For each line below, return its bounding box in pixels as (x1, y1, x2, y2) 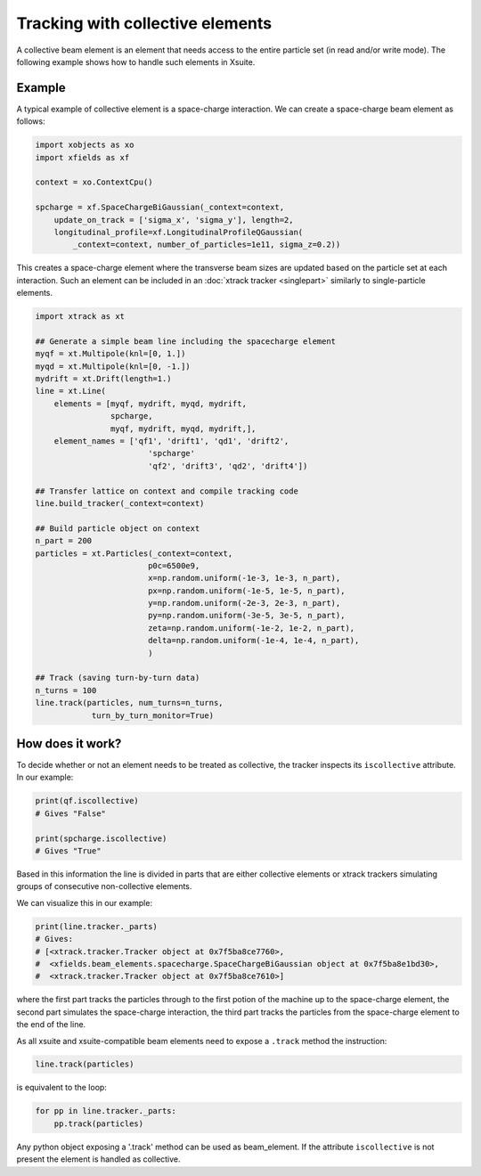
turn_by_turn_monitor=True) (91, 710, 214, 721)
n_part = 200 (35, 535, 93, 546)
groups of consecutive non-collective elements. (16, 881, 192, 892)
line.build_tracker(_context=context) (35, 498, 205, 508)
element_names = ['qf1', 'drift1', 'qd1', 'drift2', (53, 437, 289, 445)
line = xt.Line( (35, 386, 107, 396)
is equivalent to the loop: (16, 1082, 107, 1093)
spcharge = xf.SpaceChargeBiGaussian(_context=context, (35, 202, 285, 213)
